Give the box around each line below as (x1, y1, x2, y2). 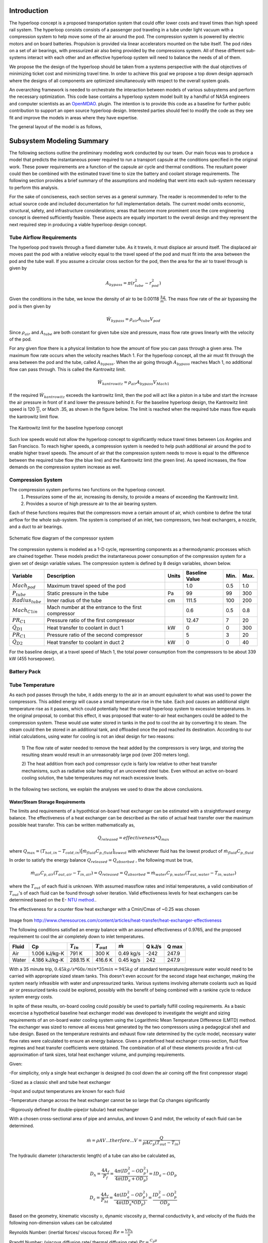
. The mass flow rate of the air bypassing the (165, 296, 257, 302)
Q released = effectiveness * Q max (97, 835, 170, 842)
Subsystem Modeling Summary (9, 137, 109, 145)
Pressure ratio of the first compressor (47, 617, 135, 624)
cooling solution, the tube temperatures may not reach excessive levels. (21, 775, 169, 781)
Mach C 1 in (12, 607, 38, 615)
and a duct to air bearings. (9, 524, 63, 530)
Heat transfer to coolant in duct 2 (47, 639, 125, 646)
